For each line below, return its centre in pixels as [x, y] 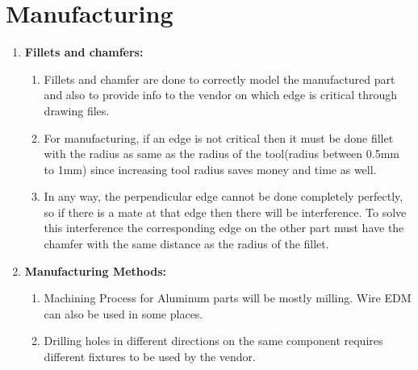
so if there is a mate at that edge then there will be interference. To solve [225, 212]
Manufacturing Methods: [96, 270]
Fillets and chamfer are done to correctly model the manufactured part [219, 79]
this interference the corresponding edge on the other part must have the [224, 228]
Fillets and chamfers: [84, 52]
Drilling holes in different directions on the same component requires [213, 341]
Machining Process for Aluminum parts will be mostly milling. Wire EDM [228, 298]
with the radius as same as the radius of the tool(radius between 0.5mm [222, 154]
